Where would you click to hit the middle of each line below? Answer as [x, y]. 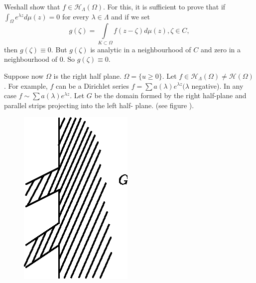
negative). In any [217, 85]
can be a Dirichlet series [92, 85]
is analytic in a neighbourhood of [141, 49]
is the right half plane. [87, 75]
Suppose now [24, 75]
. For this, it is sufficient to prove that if [164, 6]
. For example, [26, 85]
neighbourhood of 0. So [40, 59]
